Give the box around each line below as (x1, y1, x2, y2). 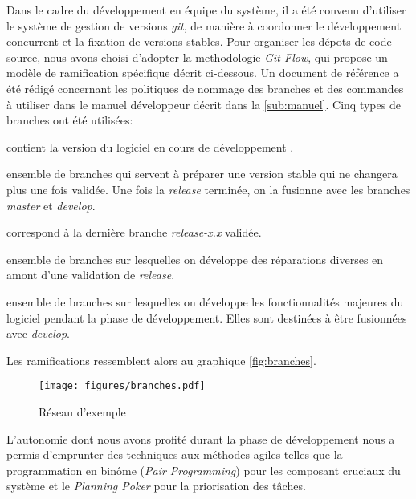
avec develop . (6, 325, 70, 342)
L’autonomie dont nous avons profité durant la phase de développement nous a (6, 430, 395, 447)
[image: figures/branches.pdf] (39, 380, 206, 392)
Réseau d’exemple (39, 403, 126, 420)
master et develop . (6, 197, 96, 213)
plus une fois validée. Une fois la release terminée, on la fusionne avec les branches (6, 181, 410, 197)
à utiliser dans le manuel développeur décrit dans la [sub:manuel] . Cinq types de (6, 95, 401, 112)
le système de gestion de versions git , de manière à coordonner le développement (6, 17, 402, 34)
